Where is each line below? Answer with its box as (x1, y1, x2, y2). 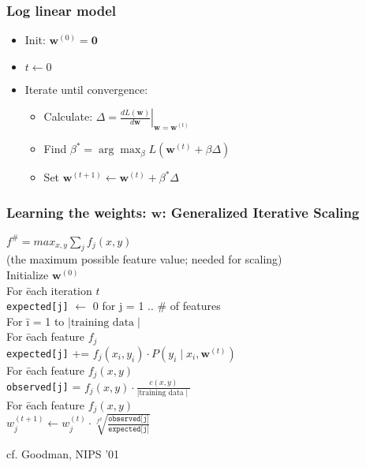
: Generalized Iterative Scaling (162, 202, 360, 222)
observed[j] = (6, 378, 81, 394)
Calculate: (43, 108, 93, 125)
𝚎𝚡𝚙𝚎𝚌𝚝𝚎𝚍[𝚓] (108, 424, 150, 433)
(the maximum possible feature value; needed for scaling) (6, 251, 282, 267)
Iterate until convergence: (24, 80, 148, 97)
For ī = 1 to (6, 312, 65, 329)
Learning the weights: (6, 202, 147, 222)
